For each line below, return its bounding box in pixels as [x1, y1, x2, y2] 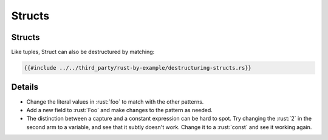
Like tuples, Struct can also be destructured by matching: [11, 48, 155, 56]
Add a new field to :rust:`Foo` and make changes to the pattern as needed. [26, 106, 213, 113]
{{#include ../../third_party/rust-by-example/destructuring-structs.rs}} [24, 64, 252, 72]
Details [11, 82, 39, 92]
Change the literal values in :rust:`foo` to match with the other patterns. [26, 98, 204, 105]
